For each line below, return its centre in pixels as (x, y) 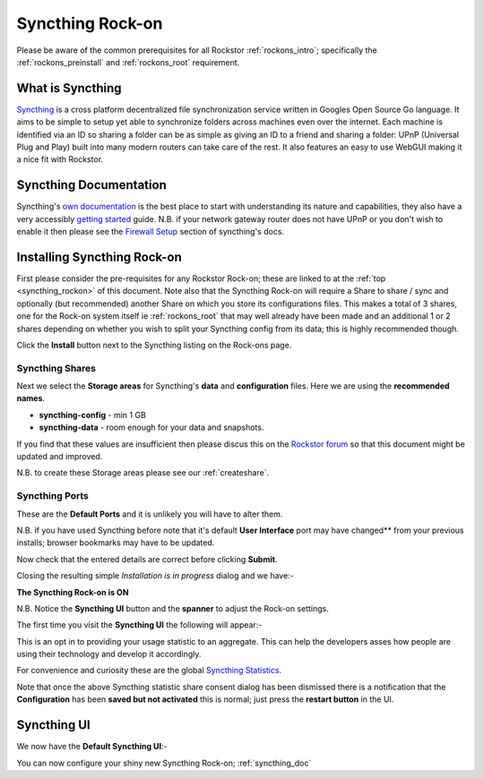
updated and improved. (60, 457)
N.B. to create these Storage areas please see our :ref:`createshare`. (143, 473)
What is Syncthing (69, 88)
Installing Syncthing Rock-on (99, 256)
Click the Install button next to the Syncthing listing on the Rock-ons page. (154, 345)
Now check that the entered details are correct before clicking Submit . (147, 559)
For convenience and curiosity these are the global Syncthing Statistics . (149, 671)
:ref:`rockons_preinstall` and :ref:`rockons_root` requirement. (128, 62)
